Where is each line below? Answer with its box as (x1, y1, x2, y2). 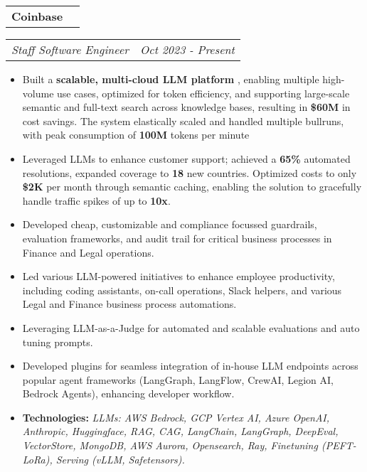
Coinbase (11, 8, 63, 24)
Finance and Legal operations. (22, 245, 154, 259)
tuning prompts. (22, 334, 93, 349)
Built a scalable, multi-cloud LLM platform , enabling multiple (22, 72, 319, 86)
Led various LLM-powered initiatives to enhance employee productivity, (22, 269, 335, 284)
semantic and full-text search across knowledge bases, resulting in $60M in (22, 100, 351, 114)
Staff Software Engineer (11, 41, 129, 58)
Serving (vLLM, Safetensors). (55, 451, 185, 466)
